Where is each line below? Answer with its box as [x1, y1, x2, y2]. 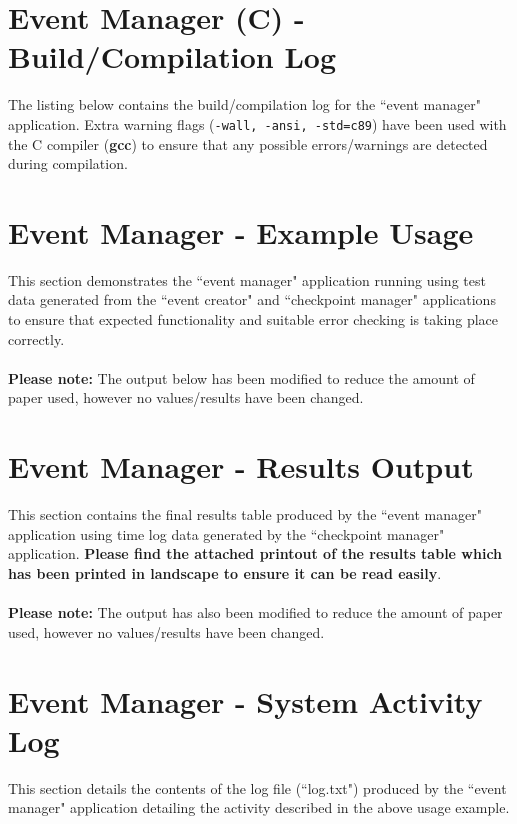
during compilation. [8, 153, 128, 174]
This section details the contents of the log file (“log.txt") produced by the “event [8, 777, 507, 798]
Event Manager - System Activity [8, 680, 483, 721]
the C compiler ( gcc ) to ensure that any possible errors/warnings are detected [8, 133, 488, 154]
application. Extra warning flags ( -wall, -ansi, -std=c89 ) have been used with [8, 113, 507, 134]
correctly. [8, 328, 65, 349]
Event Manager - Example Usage [8, 211, 474, 252]
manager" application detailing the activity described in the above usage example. [8, 797, 510, 818]
